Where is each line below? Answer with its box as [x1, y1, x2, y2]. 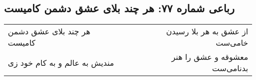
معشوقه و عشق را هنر [171, 51, 248, 63]
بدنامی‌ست [212, 62, 248, 74]
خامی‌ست [216, 37, 248, 49]
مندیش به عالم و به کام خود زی [8, 56, 114, 68]
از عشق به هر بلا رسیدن [166, 26, 248, 37]
